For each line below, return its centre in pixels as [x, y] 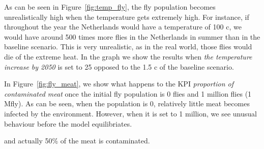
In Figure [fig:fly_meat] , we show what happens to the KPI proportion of [119, 84]
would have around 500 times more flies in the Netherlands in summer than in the [132, 36]
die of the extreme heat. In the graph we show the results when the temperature [128, 56]
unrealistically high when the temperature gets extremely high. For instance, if [127, 17]
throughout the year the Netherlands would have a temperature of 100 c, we [123, 27]
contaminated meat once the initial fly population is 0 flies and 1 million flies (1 [128, 93]
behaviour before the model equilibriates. [68, 123]
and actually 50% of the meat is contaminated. [77, 141]
